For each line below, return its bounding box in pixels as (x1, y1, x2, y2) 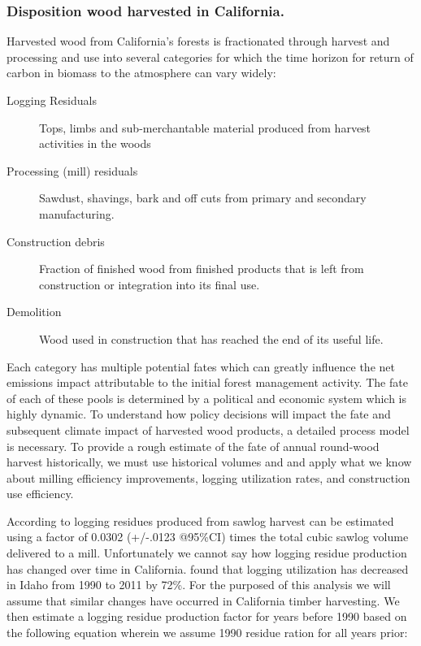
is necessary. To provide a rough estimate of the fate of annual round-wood (7, 437, 380, 454)
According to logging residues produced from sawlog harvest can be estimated (7, 512, 394, 529)
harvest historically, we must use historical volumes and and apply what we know (7, 453, 412, 470)
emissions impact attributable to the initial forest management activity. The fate (7, 374, 408, 391)
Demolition (7, 303, 62, 320)
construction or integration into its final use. (39, 275, 260, 293)
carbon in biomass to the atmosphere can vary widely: (7, 64, 276, 81)
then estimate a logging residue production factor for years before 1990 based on (7, 608, 407, 625)
